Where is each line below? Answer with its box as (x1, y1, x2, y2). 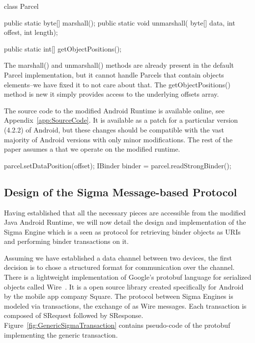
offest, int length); (4, 27, 58, 37)
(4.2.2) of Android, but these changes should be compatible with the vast (4, 124, 224, 134)
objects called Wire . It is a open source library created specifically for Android (4, 281, 244, 291)
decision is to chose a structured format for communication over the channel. (4, 262, 235, 272)
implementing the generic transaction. (4, 329, 118, 340)
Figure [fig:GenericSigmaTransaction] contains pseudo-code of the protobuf (4, 320, 230, 330)
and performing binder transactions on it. (4, 236, 129, 246)
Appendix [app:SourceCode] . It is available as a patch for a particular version (4, 115, 238, 125)
